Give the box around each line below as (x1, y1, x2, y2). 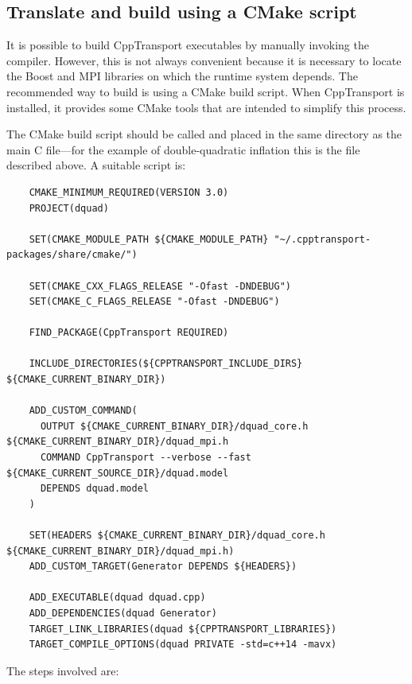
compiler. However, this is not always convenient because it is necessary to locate (6, 52, 402, 68)
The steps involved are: (6, 662, 119, 678)
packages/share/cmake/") (6, 249, 138, 261)
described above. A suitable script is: (6, 157, 186, 173)
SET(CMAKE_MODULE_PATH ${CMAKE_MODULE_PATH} (29, 233, 269, 245)
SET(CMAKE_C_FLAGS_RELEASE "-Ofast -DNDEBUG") (29, 296, 280, 308)
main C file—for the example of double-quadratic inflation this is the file (6, 141, 360, 157)
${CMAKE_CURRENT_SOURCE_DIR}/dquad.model (6, 467, 229, 479)
